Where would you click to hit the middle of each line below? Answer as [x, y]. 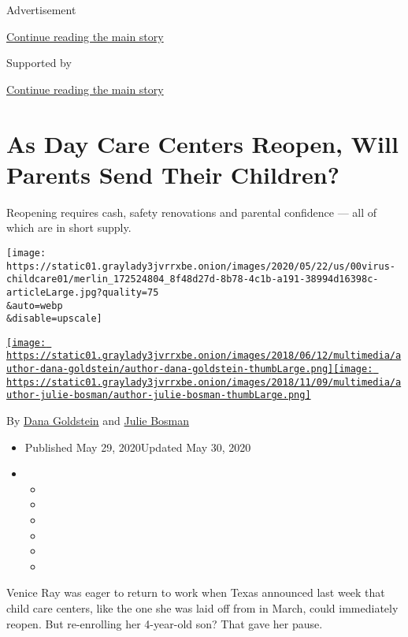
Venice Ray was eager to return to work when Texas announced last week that [196, 592]
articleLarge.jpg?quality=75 [83, 292]
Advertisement [41, 9]
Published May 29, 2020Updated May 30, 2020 [138, 447]
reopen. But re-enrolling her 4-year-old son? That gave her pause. [165, 623]
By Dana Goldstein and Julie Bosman [98, 421]
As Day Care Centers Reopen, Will [202, 143]
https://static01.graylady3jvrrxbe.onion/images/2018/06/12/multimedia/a [204, 356]
